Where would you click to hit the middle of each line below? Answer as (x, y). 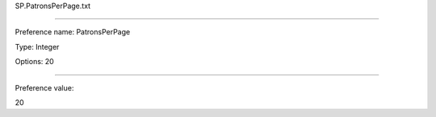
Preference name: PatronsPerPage (73, 32)
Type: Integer (37, 46)
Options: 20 (34, 62)
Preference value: (44, 87)
